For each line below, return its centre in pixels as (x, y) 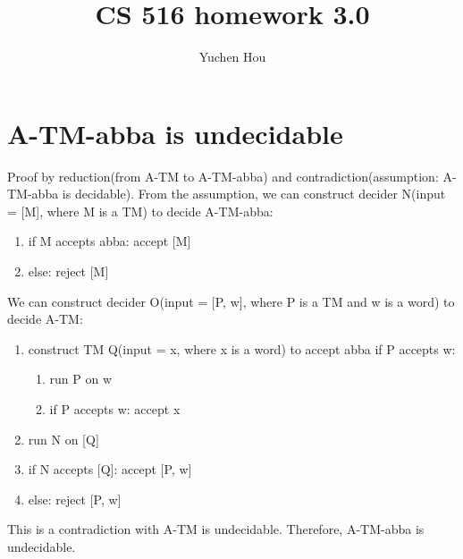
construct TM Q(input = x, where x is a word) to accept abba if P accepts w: (242, 348)
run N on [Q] (63, 439)
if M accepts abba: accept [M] (109, 241)
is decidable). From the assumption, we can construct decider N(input (254, 194)
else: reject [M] (68, 271)
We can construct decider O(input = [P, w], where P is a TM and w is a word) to (231, 301)
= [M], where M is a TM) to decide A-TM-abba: (140, 211)
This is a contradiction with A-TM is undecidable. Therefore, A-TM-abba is (216, 529)
